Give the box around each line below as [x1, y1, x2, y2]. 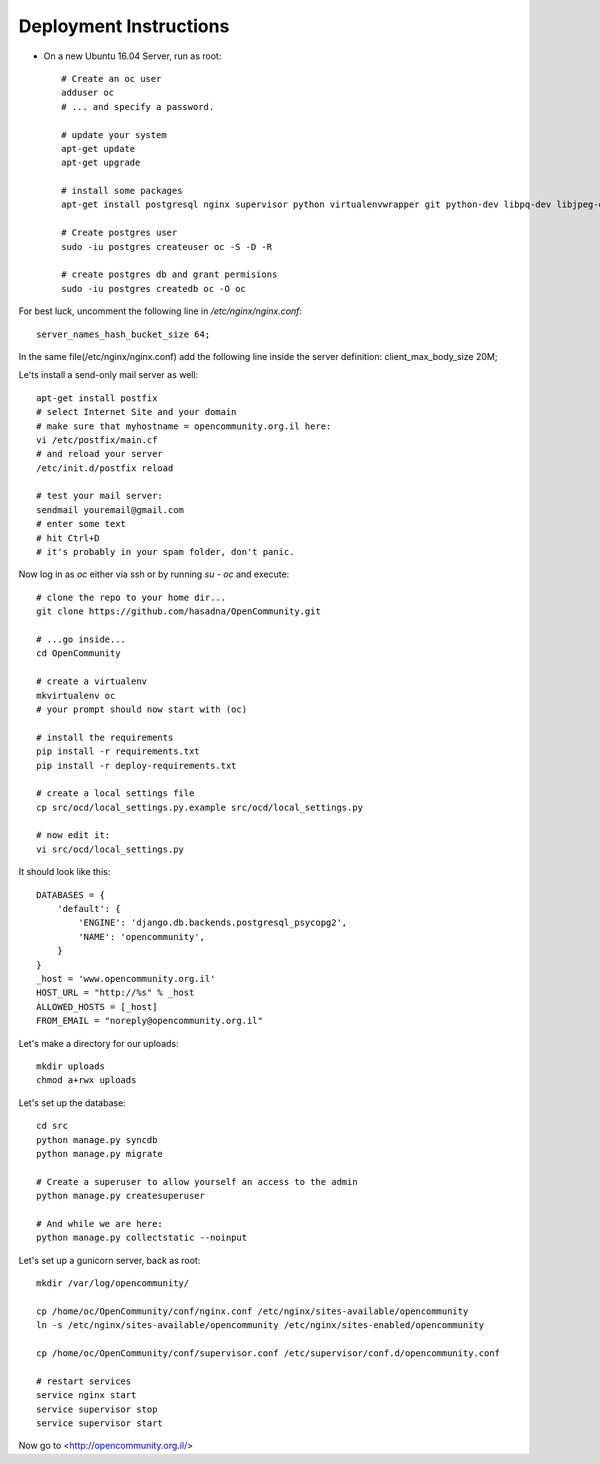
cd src [36, 1120, 69, 1132]
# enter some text [36, 518, 127, 530]
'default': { [56, 903, 121, 915]
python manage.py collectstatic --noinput [36, 1232, 248, 1244]
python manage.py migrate [36, 1148, 164, 1159]
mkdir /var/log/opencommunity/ [36, 1278, 190, 1289]
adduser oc [61, 87, 115, 99]
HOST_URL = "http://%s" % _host [36, 987, 195, 999]
